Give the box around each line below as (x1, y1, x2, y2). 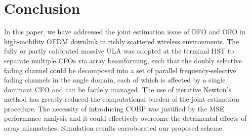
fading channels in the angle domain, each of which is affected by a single (4, 75, 226, 85)
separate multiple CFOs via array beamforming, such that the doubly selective (4, 55, 242, 65)
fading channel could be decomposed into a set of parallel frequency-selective (4, 65, 236, 75)
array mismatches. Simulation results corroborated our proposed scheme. (4, 123, 224, 133)
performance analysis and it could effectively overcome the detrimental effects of (4, 113, 247, 123)
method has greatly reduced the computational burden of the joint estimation (4, 94, 239, 104)
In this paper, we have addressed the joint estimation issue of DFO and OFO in (4, 27, 246, 37)
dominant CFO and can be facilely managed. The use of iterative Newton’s (4, 84, 232, 94)
